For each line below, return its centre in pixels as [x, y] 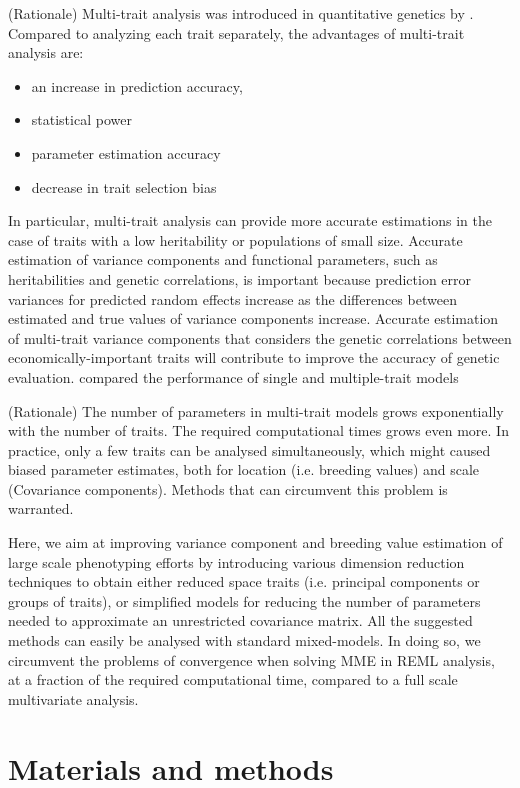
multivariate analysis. [73, 698]
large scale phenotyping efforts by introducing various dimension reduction [236, 561]
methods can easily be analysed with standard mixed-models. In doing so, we [244, 640]
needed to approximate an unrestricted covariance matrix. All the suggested [240, 620]
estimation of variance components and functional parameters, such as [223, 259]
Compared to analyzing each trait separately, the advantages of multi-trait [236, 32]
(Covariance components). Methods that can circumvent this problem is [228, 488]
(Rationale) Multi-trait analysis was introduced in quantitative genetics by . [241, 13]
